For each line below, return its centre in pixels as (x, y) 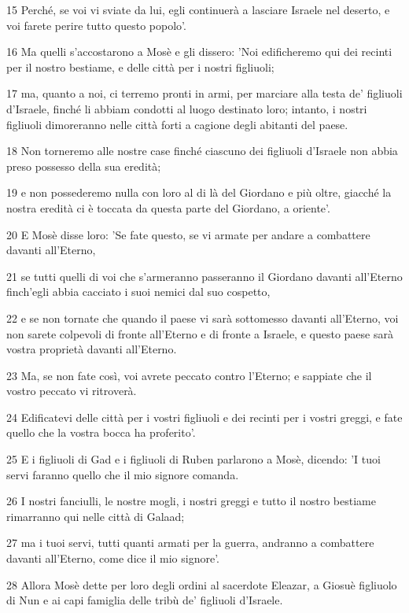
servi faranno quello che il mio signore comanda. (123, 474)
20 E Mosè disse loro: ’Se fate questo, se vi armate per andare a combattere (188, 234)
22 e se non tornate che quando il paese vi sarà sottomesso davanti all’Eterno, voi (203, 318)
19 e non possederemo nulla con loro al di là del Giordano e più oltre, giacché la (199, 192)
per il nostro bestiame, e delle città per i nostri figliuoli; (140, 66)
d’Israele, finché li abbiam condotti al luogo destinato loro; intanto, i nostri (187, 108)
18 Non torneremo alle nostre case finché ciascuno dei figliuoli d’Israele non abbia (202, 151)
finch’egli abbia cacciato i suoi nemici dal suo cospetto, (138, 292)
